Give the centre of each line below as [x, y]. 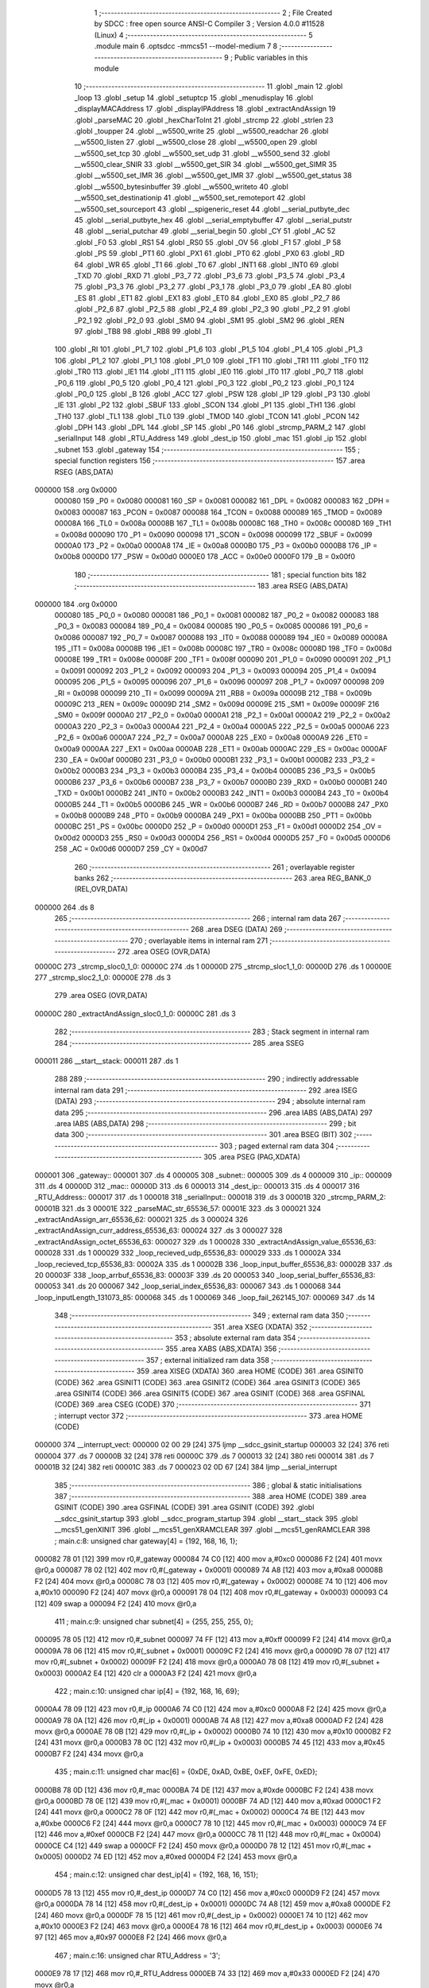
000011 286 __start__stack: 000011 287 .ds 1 [106, 1061]
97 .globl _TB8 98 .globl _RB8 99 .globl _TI [143, 331]
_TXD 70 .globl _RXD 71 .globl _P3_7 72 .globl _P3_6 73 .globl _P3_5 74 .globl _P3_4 [210, 275]
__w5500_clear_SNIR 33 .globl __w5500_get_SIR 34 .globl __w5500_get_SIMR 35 [206, 165]
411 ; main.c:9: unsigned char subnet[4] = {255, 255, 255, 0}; [154, 1621]
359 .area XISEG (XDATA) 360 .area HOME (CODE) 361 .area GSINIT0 [250, 1371]
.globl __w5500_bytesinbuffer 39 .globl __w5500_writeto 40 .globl [182, 186]
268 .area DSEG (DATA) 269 [237, 930]
